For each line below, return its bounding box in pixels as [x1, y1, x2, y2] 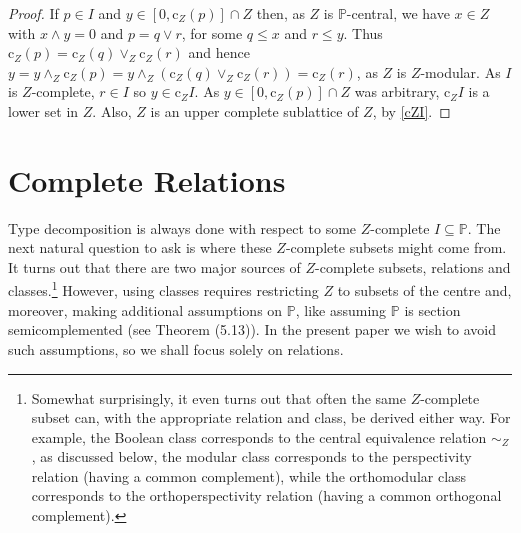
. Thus [343, 22, 383, 43]
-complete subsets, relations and [315, 256, 511, 277]
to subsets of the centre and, [337, 280, 512, 301]
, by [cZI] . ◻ [372, 100, 451, 121]
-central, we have [346, 3, 450, 23]
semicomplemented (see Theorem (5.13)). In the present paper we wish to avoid [8, 319, 497, 340]
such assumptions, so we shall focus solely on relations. [8, 338, 344, 359]
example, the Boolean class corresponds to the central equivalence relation [31, 426, 487, 447]
